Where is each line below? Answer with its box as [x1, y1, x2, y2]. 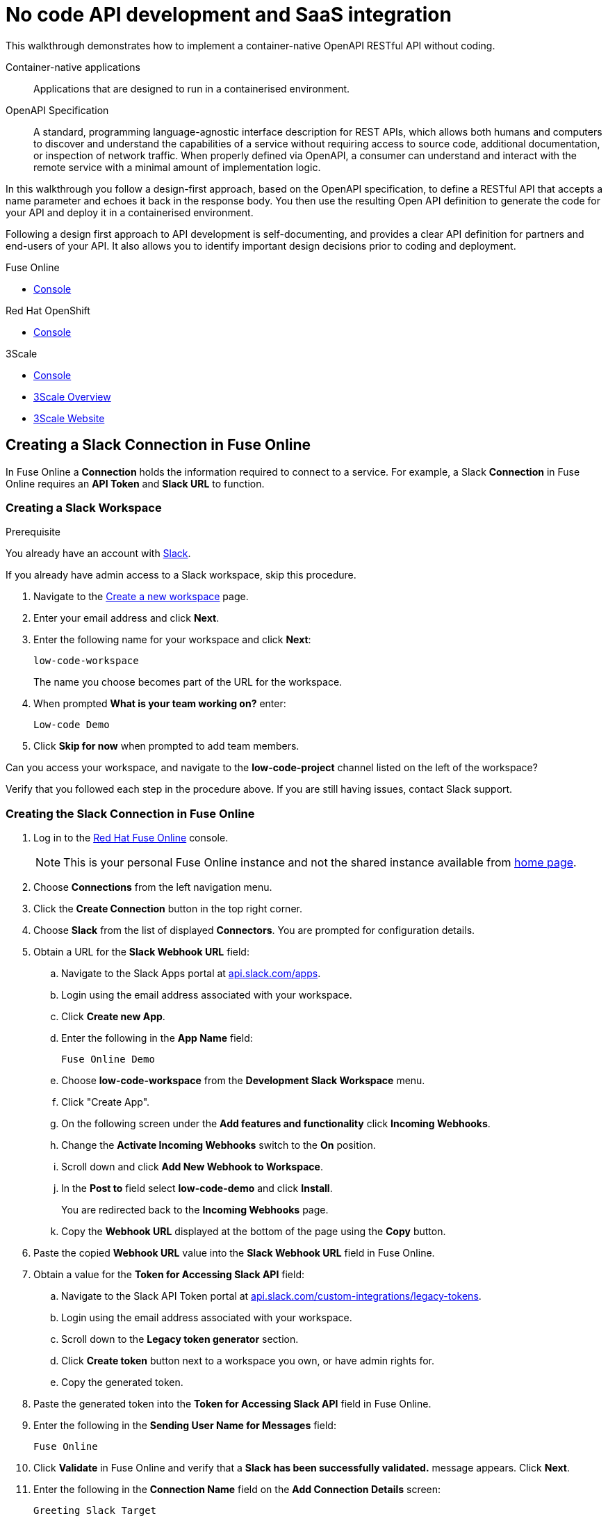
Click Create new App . [61, 1010, 165, 1023]
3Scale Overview [33, 390, 111, 403]
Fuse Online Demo [61, 1054, 155, 1065]
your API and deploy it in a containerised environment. [6, 206, 254, 218]
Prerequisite [6, 526, 60, 538]
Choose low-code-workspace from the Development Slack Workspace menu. [61, 1074, 425, 1087]
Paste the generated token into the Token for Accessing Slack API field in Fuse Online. [33, 1398, 432, 1410]
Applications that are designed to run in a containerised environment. [33, 82, 350, 95]
